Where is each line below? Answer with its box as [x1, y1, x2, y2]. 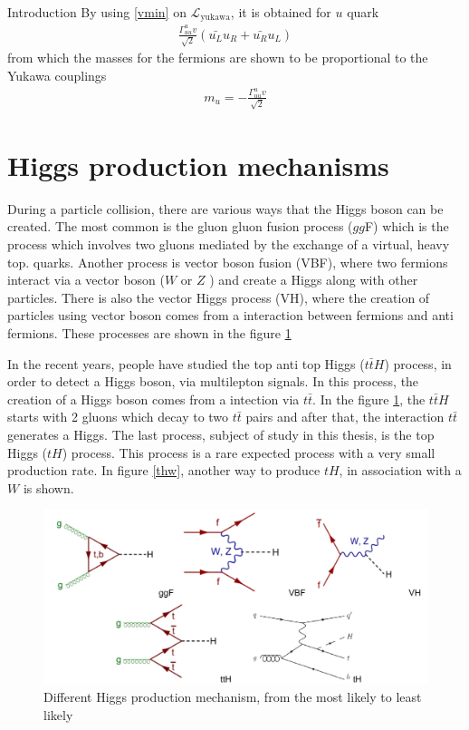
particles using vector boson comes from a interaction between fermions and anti [7, 306, 454, 325]
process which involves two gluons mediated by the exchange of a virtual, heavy [7, 234, 450, 253]
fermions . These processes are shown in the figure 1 [7, 323, 292, 342]
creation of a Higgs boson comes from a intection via [7, 389, 300, 408]
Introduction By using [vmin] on [7, 3, 187, 21]
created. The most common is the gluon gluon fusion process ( [7, 217, 353, 236]
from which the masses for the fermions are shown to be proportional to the [7, 48, 428, 67]
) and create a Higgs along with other [209, 270, 418, 289]
